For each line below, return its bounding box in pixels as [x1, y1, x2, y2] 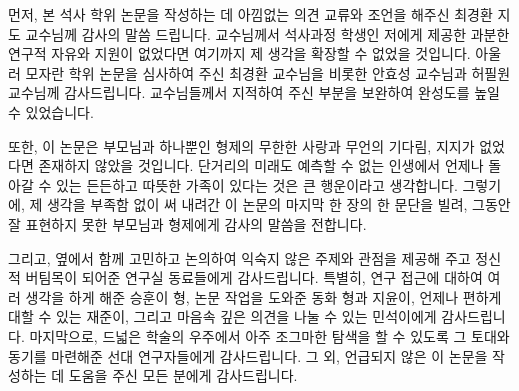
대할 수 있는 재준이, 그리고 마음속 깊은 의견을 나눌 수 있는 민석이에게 [8, 306, 437, 327]
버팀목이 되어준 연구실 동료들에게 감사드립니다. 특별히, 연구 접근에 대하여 [25, 267, 483, 288]
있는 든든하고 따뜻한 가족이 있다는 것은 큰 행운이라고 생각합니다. [55, 174, 458, 195]
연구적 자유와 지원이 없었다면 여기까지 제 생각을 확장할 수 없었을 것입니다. [8, 43, 471, 64]
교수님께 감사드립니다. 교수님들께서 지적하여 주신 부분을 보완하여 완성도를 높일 [8, 82, 500, 103]
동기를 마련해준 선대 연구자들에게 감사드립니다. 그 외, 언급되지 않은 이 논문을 [8, 345, 488, 366]
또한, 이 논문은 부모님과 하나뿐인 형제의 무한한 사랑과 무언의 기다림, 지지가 [8, 135, 475, 156]
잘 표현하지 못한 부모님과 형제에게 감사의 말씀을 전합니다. [8, 213, 367, 234]
